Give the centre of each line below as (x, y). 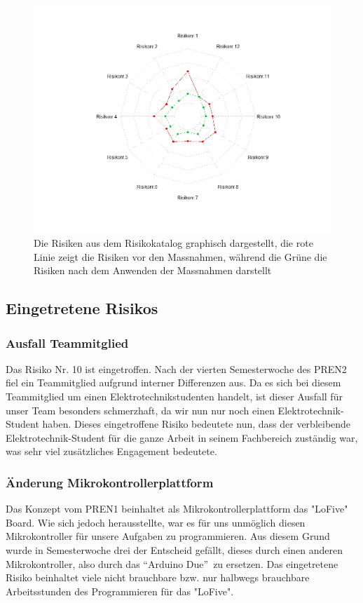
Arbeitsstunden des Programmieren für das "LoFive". (120, 591)
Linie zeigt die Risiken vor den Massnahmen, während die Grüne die (180, 256)
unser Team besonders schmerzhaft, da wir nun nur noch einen (140, 410)
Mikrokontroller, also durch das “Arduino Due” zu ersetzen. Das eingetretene (172, 563)
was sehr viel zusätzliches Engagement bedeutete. (111, 451)
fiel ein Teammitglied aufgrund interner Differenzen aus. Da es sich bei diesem (173, 382)
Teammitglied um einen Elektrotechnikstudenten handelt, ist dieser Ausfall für (174, 396)
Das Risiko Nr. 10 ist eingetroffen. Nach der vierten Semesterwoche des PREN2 (176, 368)
